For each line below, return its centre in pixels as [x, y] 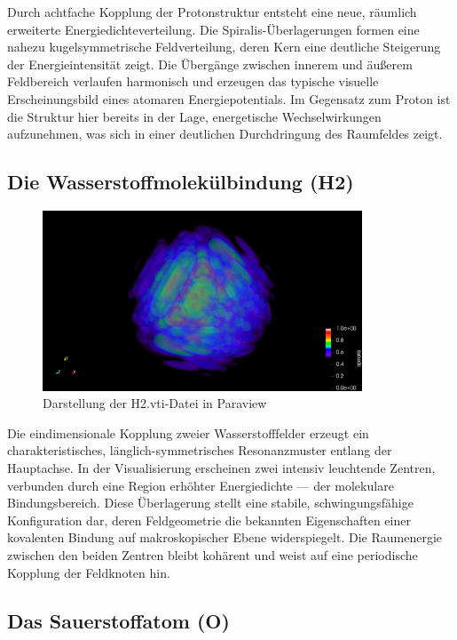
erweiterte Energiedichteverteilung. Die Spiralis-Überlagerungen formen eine [213, 29]
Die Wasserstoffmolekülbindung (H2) [181, 182]
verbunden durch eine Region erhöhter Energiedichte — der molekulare [201, 485]
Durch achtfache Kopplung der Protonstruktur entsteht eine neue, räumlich [212, 12]
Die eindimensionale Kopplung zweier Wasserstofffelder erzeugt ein [188, 432]
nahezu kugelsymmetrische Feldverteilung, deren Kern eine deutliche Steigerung [224, 47]
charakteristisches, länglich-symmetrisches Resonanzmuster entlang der [200, 450]
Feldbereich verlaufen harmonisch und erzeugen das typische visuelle [193, 81]
